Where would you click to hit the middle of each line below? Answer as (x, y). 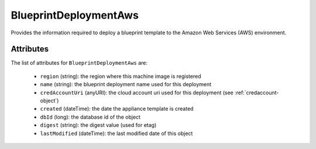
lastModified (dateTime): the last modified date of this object (116, 133)
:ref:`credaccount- (257, 93)
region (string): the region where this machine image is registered (121, 76)
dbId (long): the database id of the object (90, 117)
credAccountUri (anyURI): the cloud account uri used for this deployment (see (137, 93)
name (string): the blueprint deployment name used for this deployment (126, 84)
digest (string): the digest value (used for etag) (98, 125)
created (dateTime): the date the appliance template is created (117, 109)
